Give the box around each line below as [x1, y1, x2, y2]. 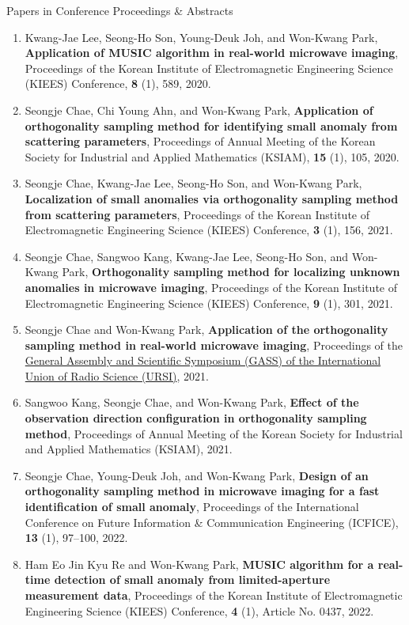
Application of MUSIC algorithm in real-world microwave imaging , [25, 44, 399, 61]
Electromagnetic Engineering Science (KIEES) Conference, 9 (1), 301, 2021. [25, 294, 393, 311]
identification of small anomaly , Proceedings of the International [25, 498, 359, 515]
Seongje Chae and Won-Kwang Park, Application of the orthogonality [25, 321, 388, 338]
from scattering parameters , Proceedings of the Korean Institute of [25, 206, 370, 222]
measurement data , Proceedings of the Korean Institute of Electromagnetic [25, 587, 403, 603]
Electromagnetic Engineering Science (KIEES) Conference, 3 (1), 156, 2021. [25, 222, 393, 238]
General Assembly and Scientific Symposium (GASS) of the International [25, 352, 381, 369]
